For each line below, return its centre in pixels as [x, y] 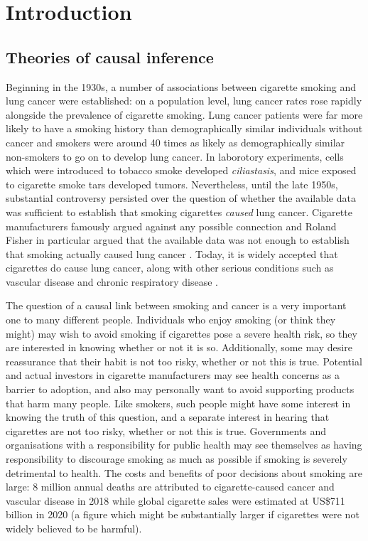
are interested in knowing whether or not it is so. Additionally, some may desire [179, 347]
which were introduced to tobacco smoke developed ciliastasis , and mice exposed [181, 170]
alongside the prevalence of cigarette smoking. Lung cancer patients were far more [184, 114]
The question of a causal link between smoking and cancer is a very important [176, 305]
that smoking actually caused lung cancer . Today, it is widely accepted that [172, 253]
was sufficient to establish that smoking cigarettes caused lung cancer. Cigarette [179, 211]
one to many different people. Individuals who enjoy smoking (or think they [171, 320]
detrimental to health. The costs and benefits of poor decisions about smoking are [184, 472]
